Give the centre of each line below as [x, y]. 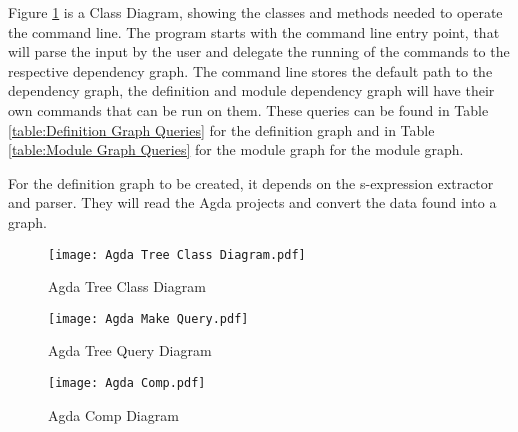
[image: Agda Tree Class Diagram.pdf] [177, 254]
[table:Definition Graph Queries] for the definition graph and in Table [221, 129]
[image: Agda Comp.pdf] [127, 383]
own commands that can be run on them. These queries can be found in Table [248, 109]
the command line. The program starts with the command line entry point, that [254, 31]
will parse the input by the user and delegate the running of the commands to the [259, 51]
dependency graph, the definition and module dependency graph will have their [251, 90]
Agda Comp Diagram [113, 414]
